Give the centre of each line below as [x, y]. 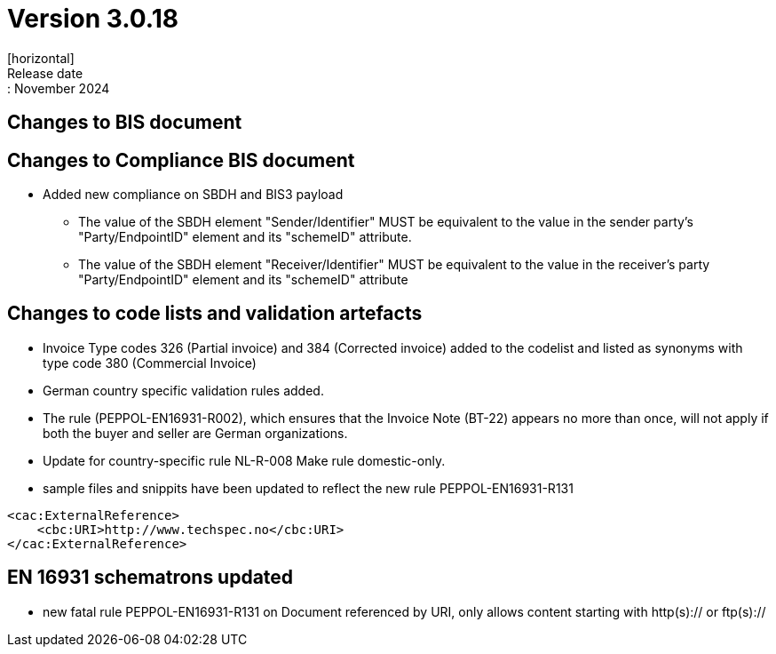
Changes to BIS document [125, 123]
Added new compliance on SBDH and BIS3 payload [193, 195]
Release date [45, 73]
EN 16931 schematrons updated [150, 578]
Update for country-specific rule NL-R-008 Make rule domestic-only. [244, 460]
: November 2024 [59, 88]
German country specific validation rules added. [183, 390]
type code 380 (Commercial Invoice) [150, 363]
